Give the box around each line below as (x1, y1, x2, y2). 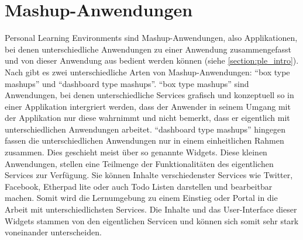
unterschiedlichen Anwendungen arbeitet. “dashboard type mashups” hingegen (5, 123, 285, 135)
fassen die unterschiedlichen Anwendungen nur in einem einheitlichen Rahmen (5, 134, 284, 147)
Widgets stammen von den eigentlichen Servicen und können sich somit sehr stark (5, 214, 299, 227)
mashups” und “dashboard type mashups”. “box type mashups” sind (5, 77, 249, 89)
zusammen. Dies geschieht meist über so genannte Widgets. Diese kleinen (5, 146, 267, 158)
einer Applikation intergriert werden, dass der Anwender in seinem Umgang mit (5, 100, 291, 112)
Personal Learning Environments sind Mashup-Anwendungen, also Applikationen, (5, 32, 298, 44)
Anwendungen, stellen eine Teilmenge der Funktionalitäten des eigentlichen (5, 157, 274, 169)
